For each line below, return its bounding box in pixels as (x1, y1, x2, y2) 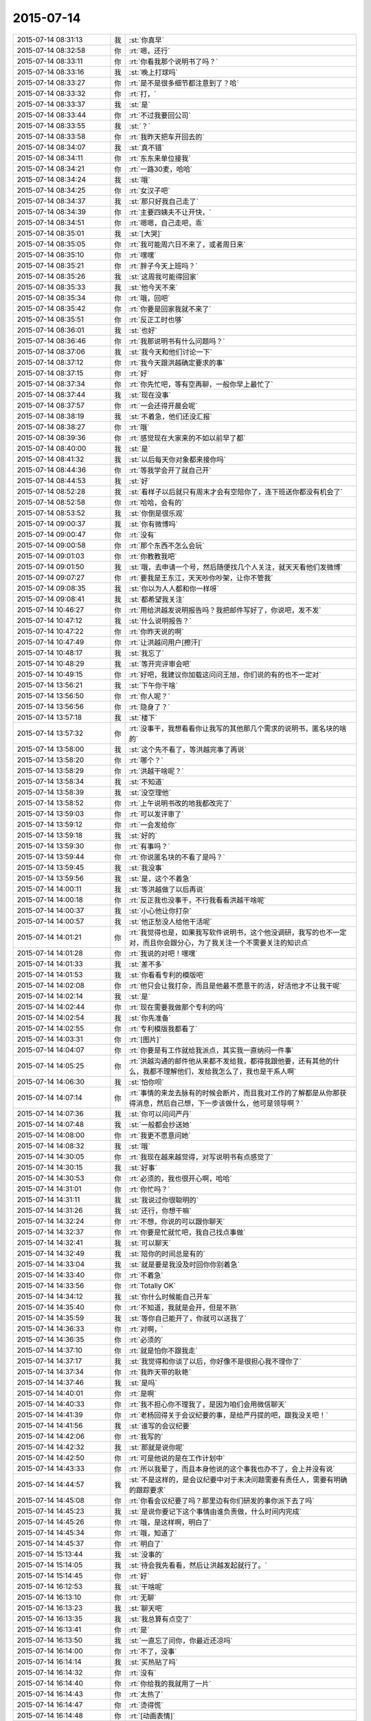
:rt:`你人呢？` (128, 691, 170, 701)
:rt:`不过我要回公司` (128, 110, 191, 120)
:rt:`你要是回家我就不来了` (128, 304, 212, 313)
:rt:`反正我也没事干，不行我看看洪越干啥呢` (128, 895, 267, 905)
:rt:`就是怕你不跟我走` (128, 1346, 198, 1355)
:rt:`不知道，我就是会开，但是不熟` (128, 1302, 239, 1312)
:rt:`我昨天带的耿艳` (128, 1367, 191, 1377)
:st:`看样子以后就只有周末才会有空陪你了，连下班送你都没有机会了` (128, 487, 344, 496)
